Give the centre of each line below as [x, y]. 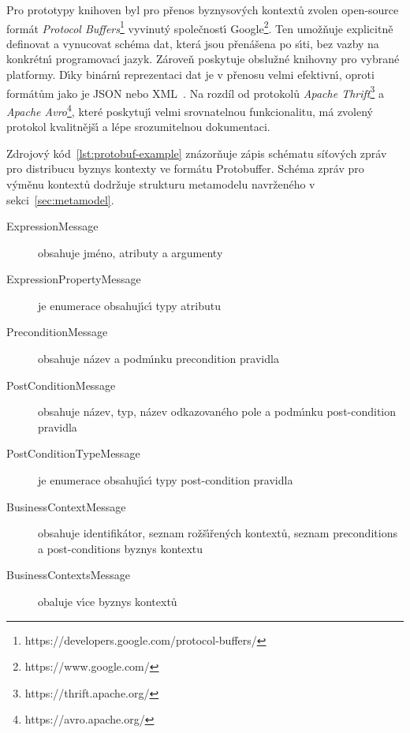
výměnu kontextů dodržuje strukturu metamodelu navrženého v [161, 183]
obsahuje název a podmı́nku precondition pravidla [158, 359]
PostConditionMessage [61, 385]
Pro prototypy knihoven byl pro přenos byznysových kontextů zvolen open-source [203, 9]
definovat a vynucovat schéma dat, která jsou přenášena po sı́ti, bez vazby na [193, 43]
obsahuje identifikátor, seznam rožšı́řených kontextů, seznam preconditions [218, 533]
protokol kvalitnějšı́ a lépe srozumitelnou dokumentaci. [138, 127]
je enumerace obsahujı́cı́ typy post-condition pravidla [166, 480]
